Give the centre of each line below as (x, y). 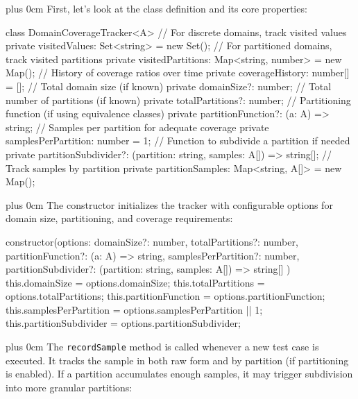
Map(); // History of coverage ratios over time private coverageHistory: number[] (178, 73)
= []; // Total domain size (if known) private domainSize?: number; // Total (169, 86)
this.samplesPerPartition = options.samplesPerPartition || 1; (134, 309)
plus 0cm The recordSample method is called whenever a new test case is (162, 347)
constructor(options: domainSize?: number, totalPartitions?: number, (152, 241)
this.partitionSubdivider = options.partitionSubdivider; (123, 323)
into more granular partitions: (69, 387)
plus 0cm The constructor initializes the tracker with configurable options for (169, 204)
